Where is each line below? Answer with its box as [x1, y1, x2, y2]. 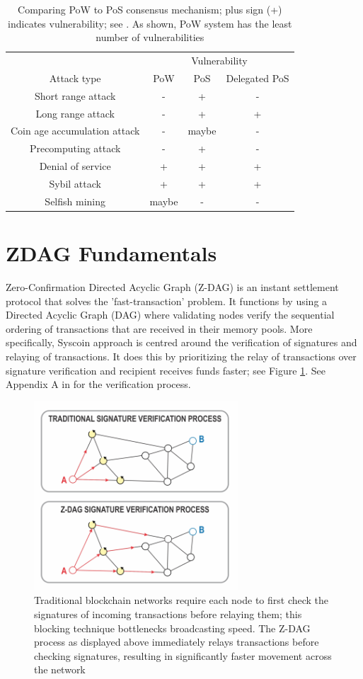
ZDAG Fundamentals [6, 239, 217, 268]
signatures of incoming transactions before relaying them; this [34, 607, 302, 622]
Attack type [49, 70, 101, 85]
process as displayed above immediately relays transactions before [34, 634, 319, 649]
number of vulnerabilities [96, 30, 204, 45]
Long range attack [35, 105, 115, 120]
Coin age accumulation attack [11, 123, 140, 138]
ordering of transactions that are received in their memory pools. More [6, 321, 313, 336]
